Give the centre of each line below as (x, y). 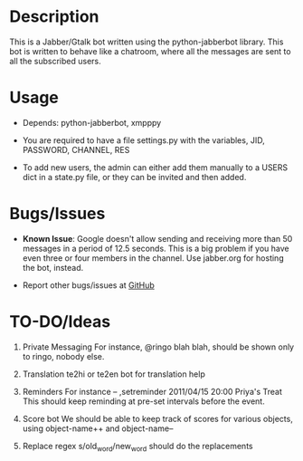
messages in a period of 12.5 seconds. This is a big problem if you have (156, 248)
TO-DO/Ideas (60, 322)
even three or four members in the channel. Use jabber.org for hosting (153, 258)
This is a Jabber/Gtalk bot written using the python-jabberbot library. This (147, 42)
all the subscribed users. (55, 61)
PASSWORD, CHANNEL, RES (76, 149)
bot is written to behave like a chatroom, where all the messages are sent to (150, 51)
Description (54, 17)
